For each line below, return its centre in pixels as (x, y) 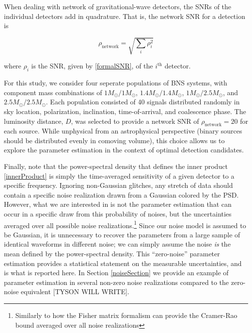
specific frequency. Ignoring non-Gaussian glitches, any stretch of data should (118, 185)
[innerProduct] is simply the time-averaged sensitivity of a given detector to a (119, 175)
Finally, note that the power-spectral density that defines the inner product (116, 166)
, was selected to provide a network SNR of (135, 121)
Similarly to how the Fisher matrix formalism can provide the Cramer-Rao (126, 315)
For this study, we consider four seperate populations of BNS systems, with (116, 83)
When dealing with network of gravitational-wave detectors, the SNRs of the (118, 6)
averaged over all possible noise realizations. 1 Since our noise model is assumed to (125, 224)
